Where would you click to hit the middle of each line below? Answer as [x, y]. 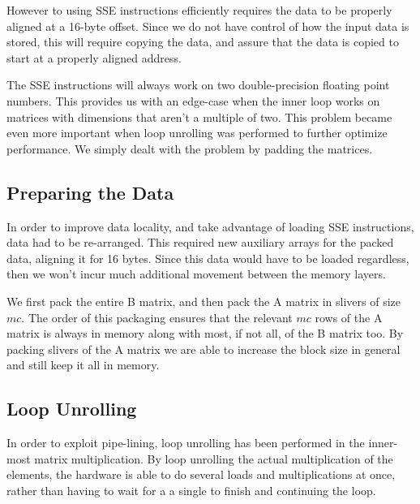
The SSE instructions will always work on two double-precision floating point [198, 85]
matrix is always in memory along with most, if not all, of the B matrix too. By [205, 333]
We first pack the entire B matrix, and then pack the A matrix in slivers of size [204, 301]
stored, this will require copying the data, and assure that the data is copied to [203, 42]
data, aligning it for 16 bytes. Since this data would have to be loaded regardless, [208, 258]
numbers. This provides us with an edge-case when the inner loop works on [193, 100]
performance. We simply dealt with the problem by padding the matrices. [190, 148]
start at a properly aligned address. [94, 57]
